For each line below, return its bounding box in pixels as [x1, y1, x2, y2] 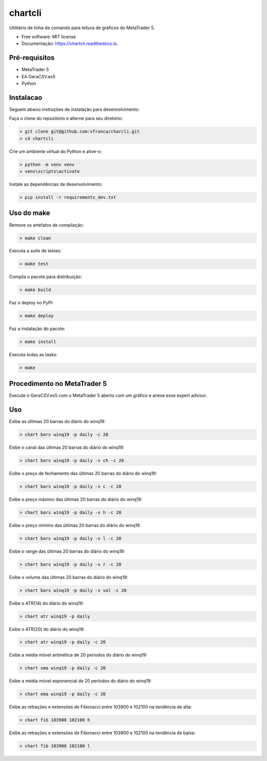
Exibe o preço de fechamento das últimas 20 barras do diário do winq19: [9, 470, 157, 476]
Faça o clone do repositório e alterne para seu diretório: [9, 115, 123, 121]
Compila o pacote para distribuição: [9, 274, 82, 280]
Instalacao [9, 93, 43, 101]
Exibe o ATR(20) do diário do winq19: [9, 626, 85, 632]
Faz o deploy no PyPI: [9, 300, 54, 306]
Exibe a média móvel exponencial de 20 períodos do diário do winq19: [9, 678, 152, 684]
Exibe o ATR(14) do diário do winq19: [9, 600, 84, 606]
